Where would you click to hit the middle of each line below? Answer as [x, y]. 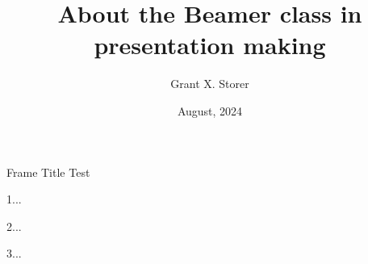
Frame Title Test [48, 172]
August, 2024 [210, 110]
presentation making [210, 45]
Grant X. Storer [210, 84]
